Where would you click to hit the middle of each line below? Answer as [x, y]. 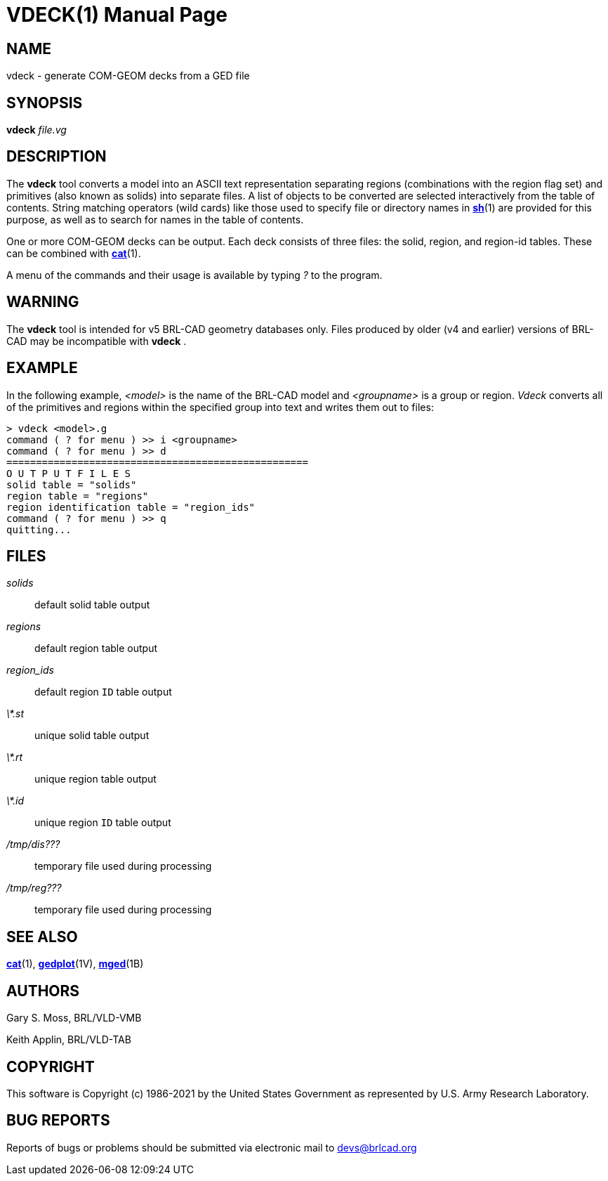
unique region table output [95, 779]
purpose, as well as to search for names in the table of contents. [155, 219]
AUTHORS [43, 991]
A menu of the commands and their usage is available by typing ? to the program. [194, 275]
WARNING [43, 302]
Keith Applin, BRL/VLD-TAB [69, 1040]
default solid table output [92, 605]
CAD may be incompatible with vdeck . [97, 341]
